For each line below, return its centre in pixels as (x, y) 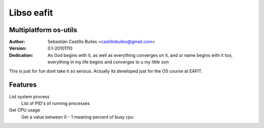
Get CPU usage (24, 110)
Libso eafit (31, 13)
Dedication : (21, 55)
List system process (29, 96)
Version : (18, 48)
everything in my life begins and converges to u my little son (108, 62)
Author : (17, 42)
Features (23, 85)
